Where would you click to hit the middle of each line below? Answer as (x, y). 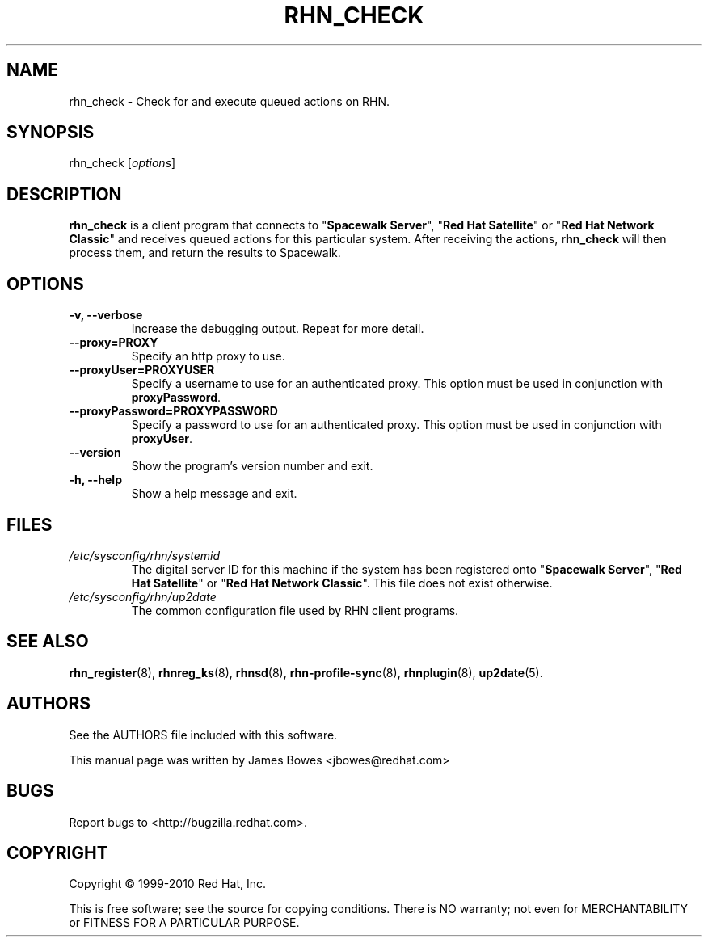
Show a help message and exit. (214, 494)
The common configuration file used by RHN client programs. (295, 610)
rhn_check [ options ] (122, 163)
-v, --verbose (106, 315)
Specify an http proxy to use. (208, 356)
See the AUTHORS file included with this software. (203, 735)
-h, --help (95, 480)
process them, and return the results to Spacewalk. (205, 253)
